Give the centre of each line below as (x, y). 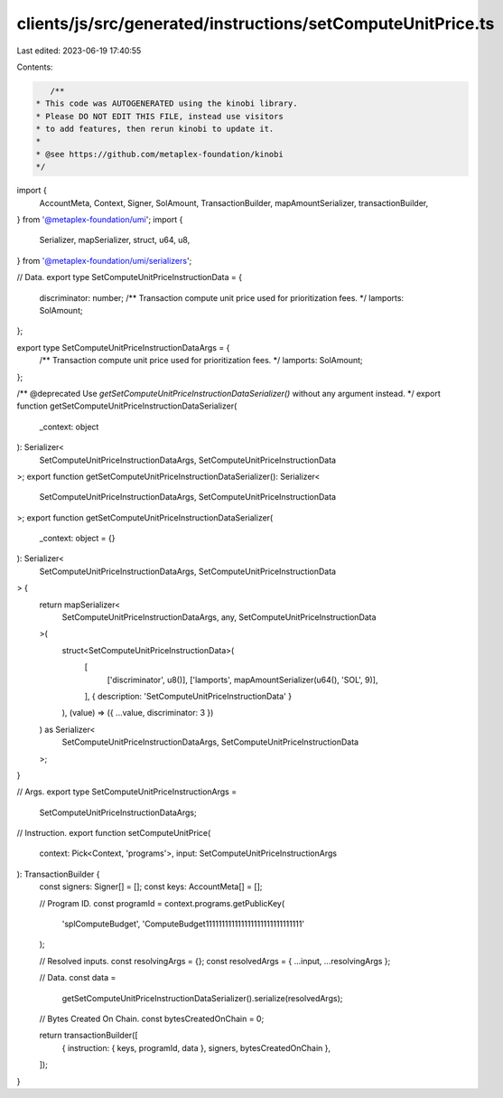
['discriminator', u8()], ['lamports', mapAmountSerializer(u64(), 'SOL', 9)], (242, 680)
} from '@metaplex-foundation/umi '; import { (100, 220)
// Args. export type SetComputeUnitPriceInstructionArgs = (127, 792)
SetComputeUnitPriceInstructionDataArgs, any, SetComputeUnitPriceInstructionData (219, 617)
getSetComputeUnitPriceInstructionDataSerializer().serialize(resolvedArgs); (202, 998)
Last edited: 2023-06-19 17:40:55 (79, 51)
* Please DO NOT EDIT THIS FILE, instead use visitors (159, 116)
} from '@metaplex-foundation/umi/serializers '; (104, 260)
